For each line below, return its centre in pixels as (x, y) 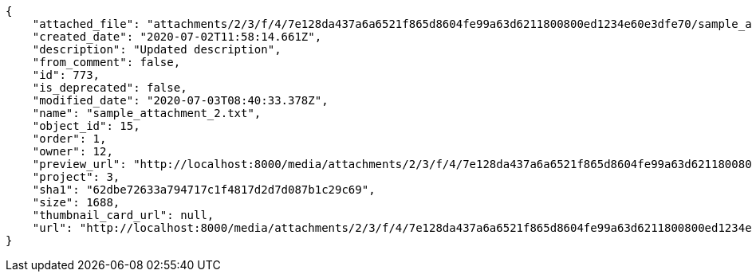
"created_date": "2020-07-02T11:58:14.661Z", (177, 37)
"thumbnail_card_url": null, (123, 215)
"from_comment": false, (106, 62)
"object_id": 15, (86, 126)
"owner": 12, (73, 151)
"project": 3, (76, 177)
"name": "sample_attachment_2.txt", (147, 113)
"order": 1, (69, 139)
